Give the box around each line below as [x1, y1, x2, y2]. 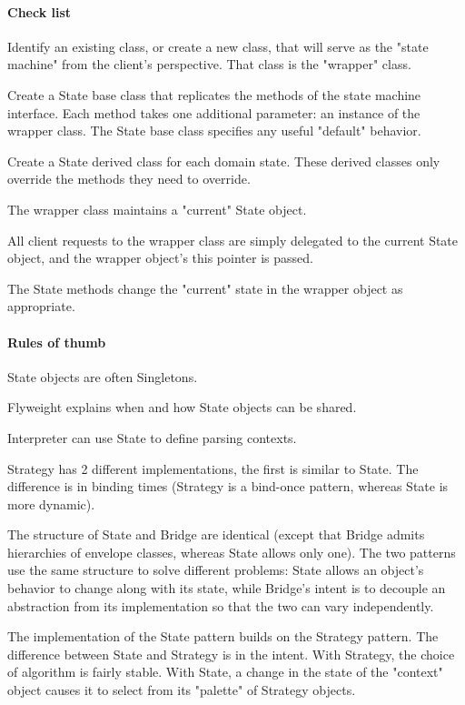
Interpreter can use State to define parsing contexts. [7, 428, 297, 447]
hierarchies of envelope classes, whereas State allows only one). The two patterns [7, 542, 456, 561]
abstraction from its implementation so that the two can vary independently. [7, 596, 434, 615]
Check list [7, 2, 72, 21]
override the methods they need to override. [7, 169, 251, 188]
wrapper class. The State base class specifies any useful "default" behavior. [7, 121, 421, 140]
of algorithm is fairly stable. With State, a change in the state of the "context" [7, 662, 443, 681]
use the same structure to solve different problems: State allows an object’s [7, 560, 424, 579]
